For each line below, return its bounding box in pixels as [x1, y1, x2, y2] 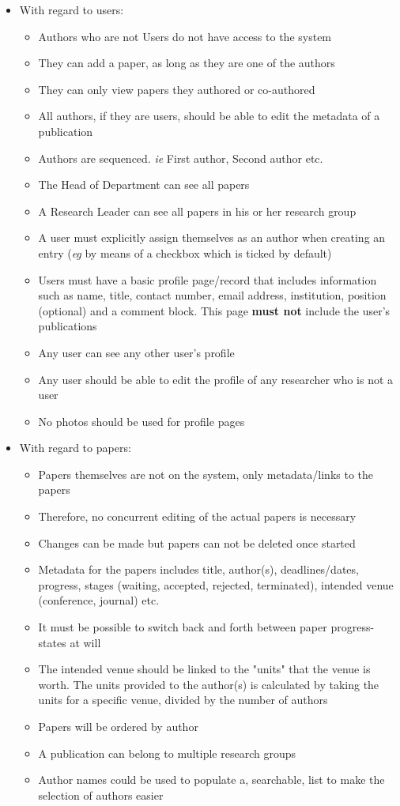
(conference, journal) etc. [38, 592, 160, 608]
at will [70, 634, 101, 650]
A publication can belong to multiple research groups [38, 744, 296, 761]
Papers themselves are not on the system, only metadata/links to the [38, 465, 374, 482]
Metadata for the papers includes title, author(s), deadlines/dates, [38, 561, 359, 578]
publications [38, 318, 97, 334]
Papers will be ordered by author [38, 718, 198, 734]
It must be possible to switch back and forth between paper [38, 619, 327, 635]
